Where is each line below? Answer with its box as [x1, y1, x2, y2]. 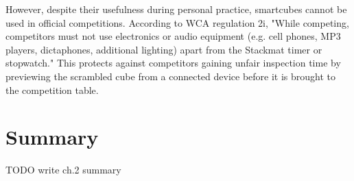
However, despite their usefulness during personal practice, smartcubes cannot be [5, 2, 347, 16]
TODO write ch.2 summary [5, 162, 121, 177]
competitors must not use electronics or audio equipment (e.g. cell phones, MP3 [5, 29, 341, 43]
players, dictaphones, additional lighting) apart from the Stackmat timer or [5, 42, 322, 56]
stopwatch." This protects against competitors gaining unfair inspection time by [5, 56, 341, 70]
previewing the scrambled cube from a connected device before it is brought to [5, 69, 335, 83]
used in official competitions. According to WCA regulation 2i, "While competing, [5, 15, 349, 29]
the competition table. [5, 82, 99, 97]
